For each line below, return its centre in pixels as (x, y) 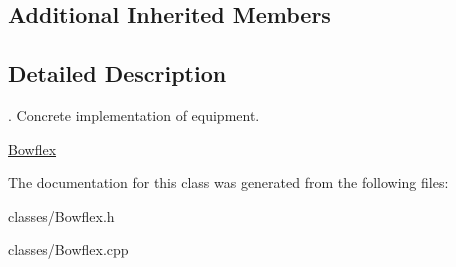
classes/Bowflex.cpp (68, 249)
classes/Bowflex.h (61, 215)
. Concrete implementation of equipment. (134, 114)
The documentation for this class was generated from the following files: (228, 182)
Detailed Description (117, 73)
